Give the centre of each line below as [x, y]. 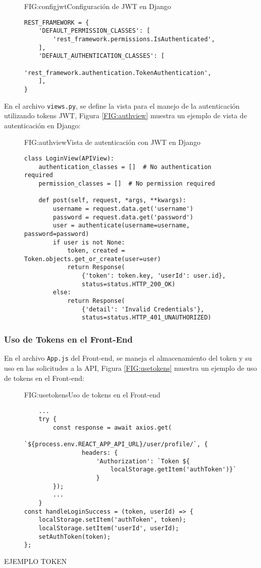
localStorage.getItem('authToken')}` [173, 470]
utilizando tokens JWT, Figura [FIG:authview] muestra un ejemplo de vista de [125, 115]
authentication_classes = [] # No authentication [125, 167]
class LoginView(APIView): [69, 158]
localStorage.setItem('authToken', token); [112, 520]
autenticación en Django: [42, 125]
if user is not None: [89, 242]
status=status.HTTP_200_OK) [128, 284]
